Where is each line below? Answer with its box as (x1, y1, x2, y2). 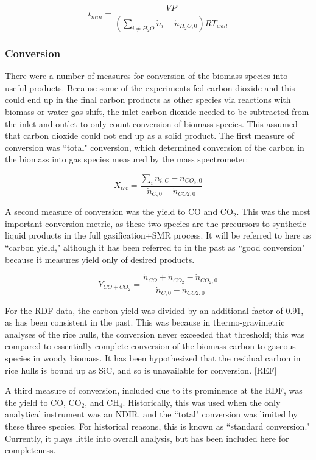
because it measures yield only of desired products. (5, 253, 195, 265)
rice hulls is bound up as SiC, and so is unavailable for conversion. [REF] (5, 363, 277, 376)
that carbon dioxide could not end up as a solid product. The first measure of (5, 129, 295, 142)
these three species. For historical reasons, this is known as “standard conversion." (5, 420, 311, 433)
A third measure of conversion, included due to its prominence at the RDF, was (5, 384, 303, 397)
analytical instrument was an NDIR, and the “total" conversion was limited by (5, 408, 298, 420)
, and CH (85, 396, 119, 408)
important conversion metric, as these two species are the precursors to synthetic (5, 217, 306, 229)
